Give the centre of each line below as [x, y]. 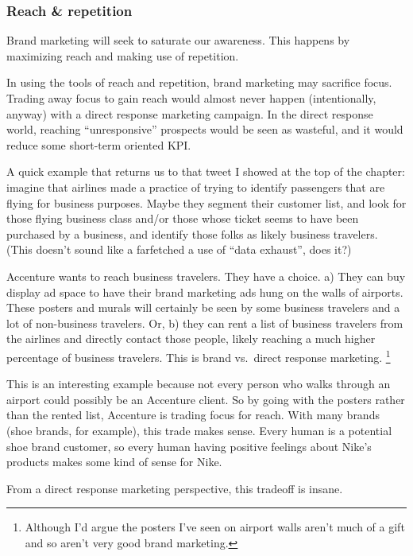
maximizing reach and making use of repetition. [123, 55]
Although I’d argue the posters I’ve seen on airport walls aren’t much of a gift [215, 527]
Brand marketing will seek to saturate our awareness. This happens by [178, 40]
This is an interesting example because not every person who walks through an [199, 384]
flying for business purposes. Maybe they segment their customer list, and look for [206, 202]
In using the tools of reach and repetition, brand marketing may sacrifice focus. [199, 82]
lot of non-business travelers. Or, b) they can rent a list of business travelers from [205, 323]
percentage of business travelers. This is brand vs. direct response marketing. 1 [199, 356]
